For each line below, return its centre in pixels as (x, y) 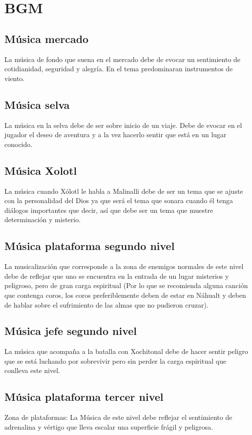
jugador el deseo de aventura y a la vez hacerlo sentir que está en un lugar (115, 135)
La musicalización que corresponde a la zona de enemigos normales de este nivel (124, 266)
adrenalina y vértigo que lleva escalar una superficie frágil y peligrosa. (109, 426)
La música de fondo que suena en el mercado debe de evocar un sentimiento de (123, 59)
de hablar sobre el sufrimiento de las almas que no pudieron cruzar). (106, 304)
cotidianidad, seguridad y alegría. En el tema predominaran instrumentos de (119, 69)
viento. (15, 78)
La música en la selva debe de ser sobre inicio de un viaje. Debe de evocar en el (123, 125)
